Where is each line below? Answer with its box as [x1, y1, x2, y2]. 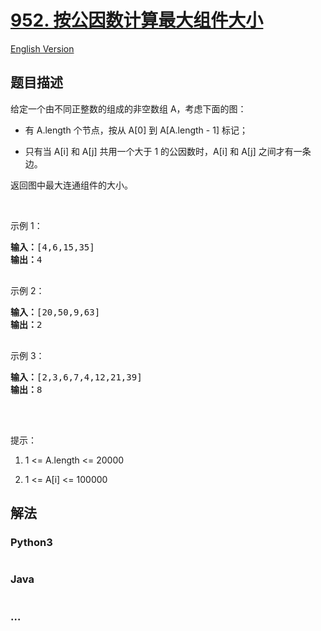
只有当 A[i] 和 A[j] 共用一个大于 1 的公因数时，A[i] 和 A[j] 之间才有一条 [24, 145, 312, 157]
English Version [10, 42, 75, 55]
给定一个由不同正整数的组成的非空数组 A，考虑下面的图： [10, 102, 247, 115]
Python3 [10, 536, 53, 550]
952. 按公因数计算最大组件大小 [10, 9, 264, 32]
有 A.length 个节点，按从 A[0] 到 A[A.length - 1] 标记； [24, 124, 248, 136]
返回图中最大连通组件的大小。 [10, 179, 133, 191]
